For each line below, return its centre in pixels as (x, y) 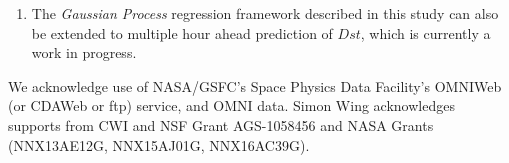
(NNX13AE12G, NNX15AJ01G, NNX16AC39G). (159, 144)
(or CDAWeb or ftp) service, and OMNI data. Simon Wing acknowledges (231, 105)
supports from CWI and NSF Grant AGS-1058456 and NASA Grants (221, 124)
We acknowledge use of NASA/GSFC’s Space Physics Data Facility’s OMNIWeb (255, 85)
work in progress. (84, 52)
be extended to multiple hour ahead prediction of (182, 32)
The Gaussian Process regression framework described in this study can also (265, 13)
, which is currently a (425, 32)
